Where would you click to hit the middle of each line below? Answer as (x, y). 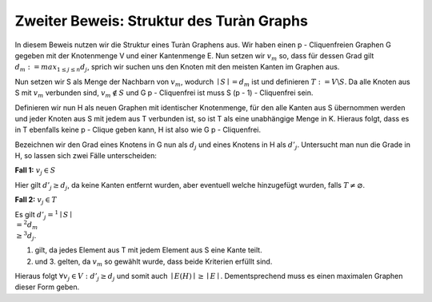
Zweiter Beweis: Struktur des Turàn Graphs (161, 21)
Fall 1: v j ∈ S (35, 171)
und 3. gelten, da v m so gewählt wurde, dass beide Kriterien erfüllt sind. (154, 262)
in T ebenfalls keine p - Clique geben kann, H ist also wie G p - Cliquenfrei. (138, 130)
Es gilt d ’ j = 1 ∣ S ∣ (43, 215)
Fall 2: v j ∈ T (36, 201)
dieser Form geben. (47, 287)
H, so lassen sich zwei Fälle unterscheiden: (86, 156)
